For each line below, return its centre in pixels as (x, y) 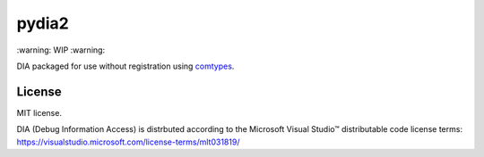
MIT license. (39, 112)
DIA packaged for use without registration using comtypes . (125, 66)
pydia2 (43, 23)
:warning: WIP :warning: (61, 50)
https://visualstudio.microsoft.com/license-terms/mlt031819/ (128, 142)
